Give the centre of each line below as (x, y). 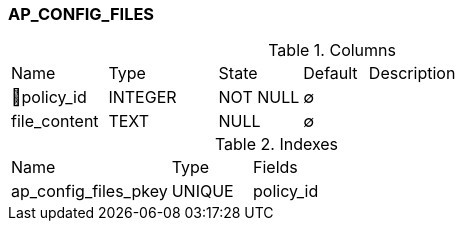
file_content (55, 121)
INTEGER (142, 97)
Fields (275, 167)
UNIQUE (202, 191)
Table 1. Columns (332, 50)
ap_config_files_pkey (89, 191)
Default (330, 73)
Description (412, 73)
